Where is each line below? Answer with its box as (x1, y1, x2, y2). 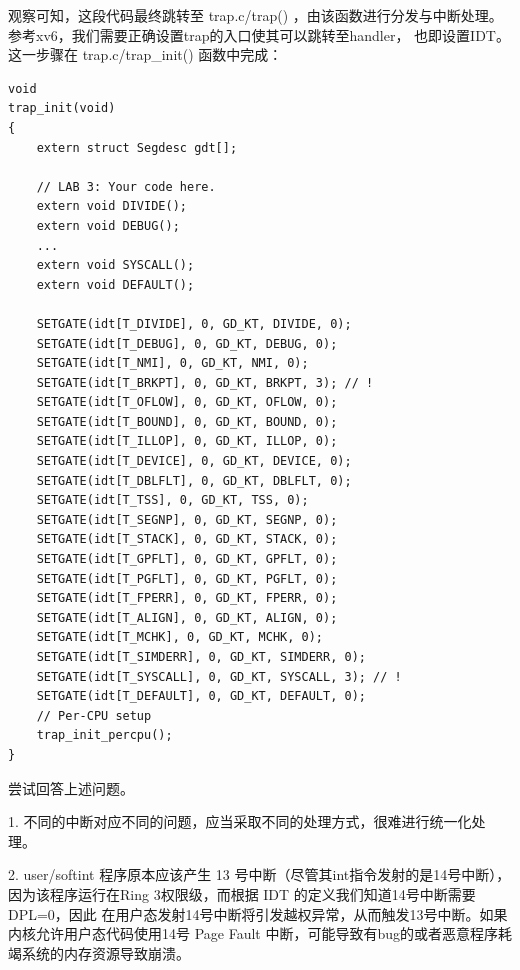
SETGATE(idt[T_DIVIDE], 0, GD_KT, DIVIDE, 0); (36, 316, 352, 331)
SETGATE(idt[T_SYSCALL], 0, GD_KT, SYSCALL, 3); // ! (36, 669, 402, 684)
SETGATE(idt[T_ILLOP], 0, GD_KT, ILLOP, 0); (36, 434, 338, 449)
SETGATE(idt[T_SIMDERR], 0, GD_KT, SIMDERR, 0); (36, 650, 366, 664)
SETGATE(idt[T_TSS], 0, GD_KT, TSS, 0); (36, 493, 309, 508)
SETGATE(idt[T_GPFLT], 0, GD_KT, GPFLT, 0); (36, 552, 338, 567)
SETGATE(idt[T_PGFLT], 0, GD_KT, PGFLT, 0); (36, 571, 338, 586)
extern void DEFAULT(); (36, 277, 195, 292)
